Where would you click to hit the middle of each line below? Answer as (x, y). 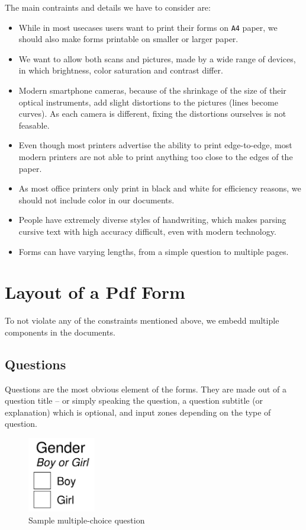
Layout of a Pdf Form (95, 292)
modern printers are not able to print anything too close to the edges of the (156, 157)
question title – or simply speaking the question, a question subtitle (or (134, 400)
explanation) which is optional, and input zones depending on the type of (138, 412)
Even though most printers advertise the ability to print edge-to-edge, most (155, 145)
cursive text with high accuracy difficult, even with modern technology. (147, 231)
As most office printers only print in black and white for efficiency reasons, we (160, 188)
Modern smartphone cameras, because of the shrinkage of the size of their (152, 90)
